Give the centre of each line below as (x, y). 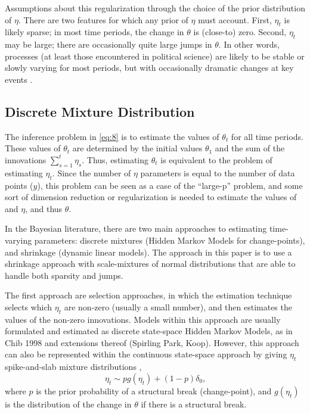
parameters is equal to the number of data (218, 172)
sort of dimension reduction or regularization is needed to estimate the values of (151, 197)
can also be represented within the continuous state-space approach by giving (146, 354)
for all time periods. (267, 136)
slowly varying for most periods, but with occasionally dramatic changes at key (149, 68)
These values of (33, 148)
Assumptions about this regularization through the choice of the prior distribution (155, 8)
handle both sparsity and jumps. (64, 275)
